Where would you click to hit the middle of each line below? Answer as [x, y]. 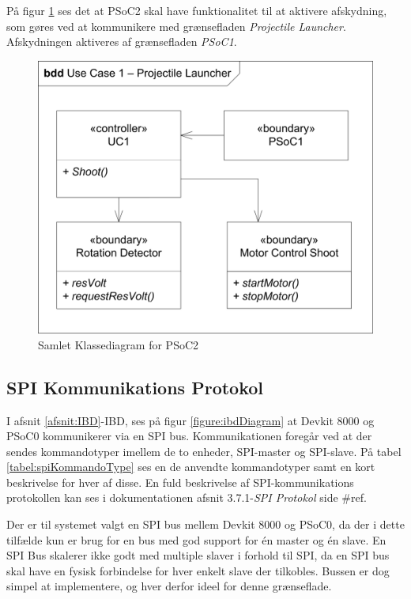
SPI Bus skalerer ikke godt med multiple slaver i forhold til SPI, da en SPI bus [198, 555]
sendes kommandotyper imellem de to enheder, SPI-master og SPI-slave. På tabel [204, 451]
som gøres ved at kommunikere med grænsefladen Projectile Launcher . [176, 26]
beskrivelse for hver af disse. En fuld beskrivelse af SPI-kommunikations [180, 482]
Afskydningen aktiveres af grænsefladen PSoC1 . [122, 41]
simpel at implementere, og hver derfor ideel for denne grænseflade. [169, 586]
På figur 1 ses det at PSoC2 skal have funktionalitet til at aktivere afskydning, [197, 10]
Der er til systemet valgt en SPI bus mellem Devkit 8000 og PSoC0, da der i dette [205, 524]
